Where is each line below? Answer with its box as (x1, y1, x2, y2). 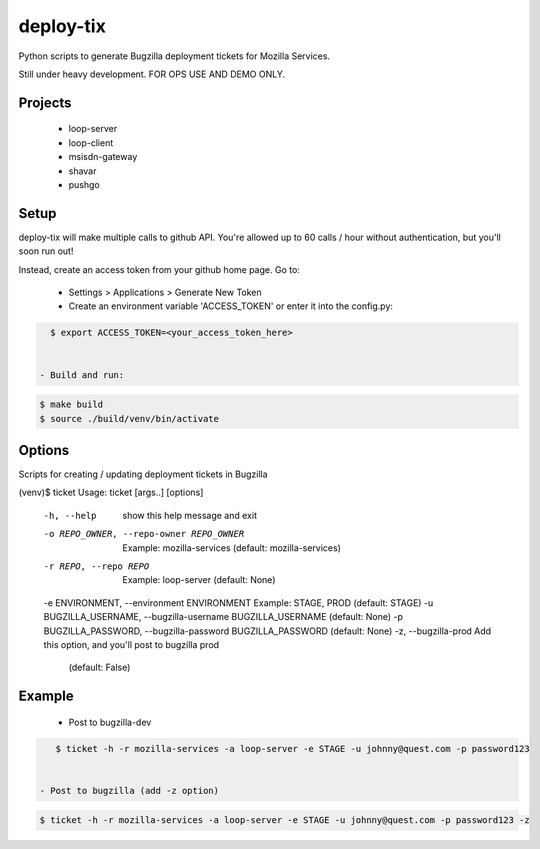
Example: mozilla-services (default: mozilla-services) (122, 541, 342, 554)
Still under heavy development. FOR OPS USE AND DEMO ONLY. (18, 68, 285, 80)
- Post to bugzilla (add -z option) (39, 785, 220, 796)
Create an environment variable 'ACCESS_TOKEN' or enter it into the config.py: (68, 300, 394, 312)
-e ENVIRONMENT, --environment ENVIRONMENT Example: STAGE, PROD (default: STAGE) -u (43, 596, 434, 609)
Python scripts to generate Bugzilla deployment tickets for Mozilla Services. (18, 50, 330, 62)
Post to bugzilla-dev (68, 716, 152, 728)
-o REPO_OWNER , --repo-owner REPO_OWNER (43, 528, 245, 540)
